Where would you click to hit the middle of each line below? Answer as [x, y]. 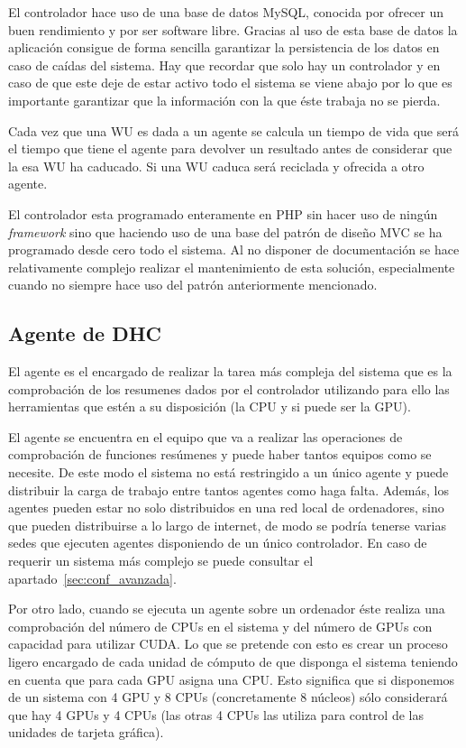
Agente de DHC [85, 333]
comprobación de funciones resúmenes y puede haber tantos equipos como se [220, 454]
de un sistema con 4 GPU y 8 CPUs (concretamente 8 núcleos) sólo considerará [228, 697]
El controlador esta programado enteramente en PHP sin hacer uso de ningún [223, 213]
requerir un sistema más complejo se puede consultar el [161, 561]
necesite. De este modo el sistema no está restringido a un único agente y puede [228, 472]
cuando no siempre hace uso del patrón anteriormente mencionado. [193, 285]
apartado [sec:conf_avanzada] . [92, 578]
